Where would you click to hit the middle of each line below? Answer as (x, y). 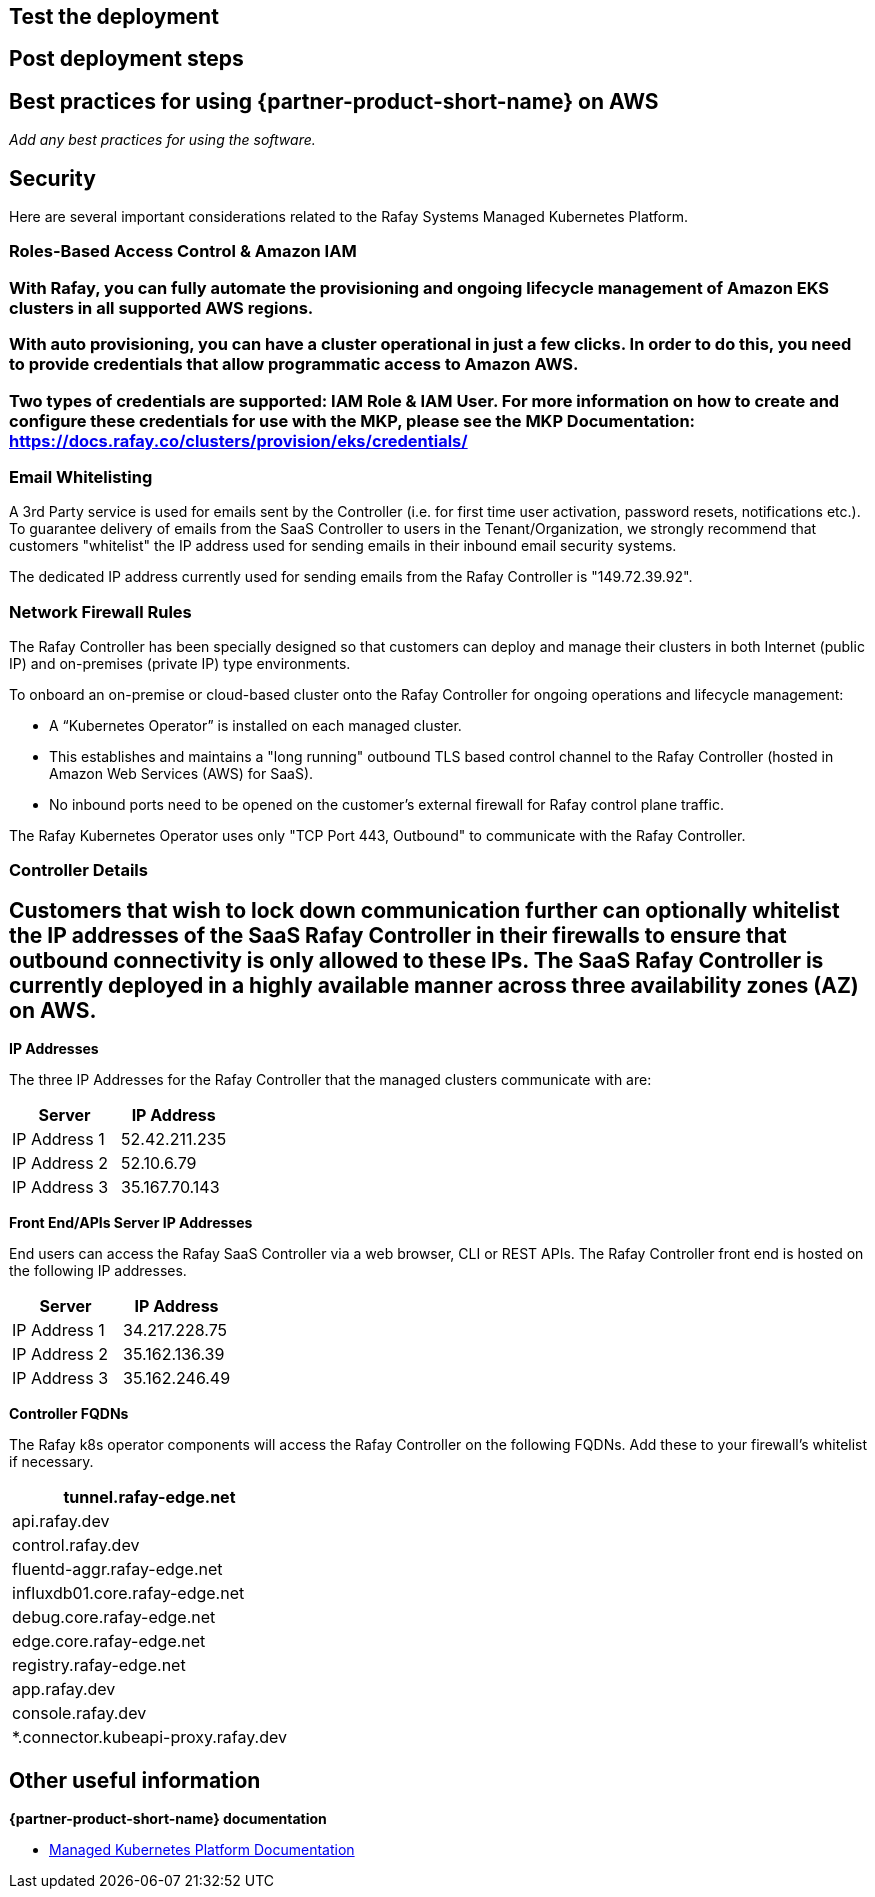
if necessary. (51, 1462)
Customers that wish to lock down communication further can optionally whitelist (424, 910)
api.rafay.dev (61, 1521)
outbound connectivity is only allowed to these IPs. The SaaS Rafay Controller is (416, 960)
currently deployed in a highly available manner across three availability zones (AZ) (434, 985)
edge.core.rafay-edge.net (109, 1641)
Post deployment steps (126, 59)
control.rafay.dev (76, 1545)
